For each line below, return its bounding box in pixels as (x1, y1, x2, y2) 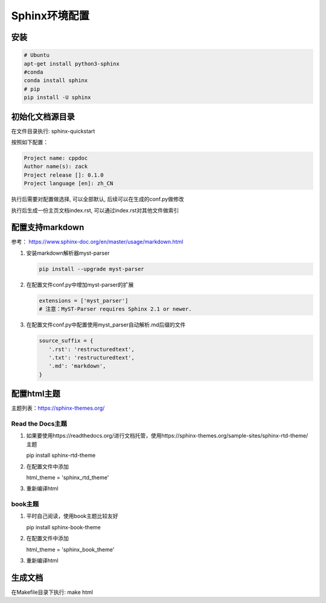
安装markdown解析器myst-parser (26, 249, 110, 257)
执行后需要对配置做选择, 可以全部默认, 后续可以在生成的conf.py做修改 (11, 196, 184, 203)
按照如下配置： (11, 139, 48, 145)
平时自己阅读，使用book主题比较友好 (26, 512, 119, 520)
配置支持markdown (11, 222, 85, 232)
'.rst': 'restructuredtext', (48, 346, 135, 353)
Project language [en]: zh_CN (24, 180, 113, 187)
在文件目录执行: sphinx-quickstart (11, 127, 95, 135)
